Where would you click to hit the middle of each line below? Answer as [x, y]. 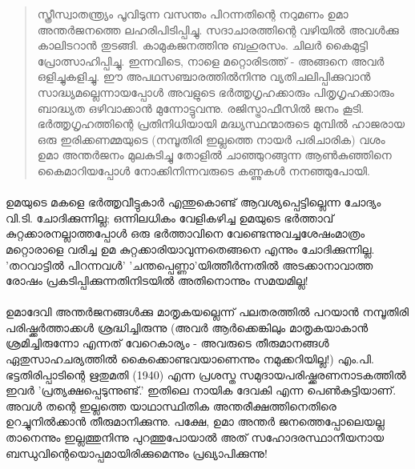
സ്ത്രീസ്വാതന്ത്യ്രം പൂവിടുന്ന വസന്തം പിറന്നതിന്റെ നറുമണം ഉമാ [193, 14]
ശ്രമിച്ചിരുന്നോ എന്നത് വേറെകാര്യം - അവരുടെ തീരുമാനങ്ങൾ [167, 343]
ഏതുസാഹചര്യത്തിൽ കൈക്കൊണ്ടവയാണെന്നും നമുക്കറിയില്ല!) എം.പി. [190, 359]
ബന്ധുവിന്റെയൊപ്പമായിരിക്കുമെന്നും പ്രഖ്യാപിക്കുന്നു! [137, 453]
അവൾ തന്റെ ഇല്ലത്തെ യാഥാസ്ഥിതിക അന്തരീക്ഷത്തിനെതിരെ [171, 405]
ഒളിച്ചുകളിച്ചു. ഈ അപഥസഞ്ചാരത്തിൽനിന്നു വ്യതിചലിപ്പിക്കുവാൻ [204, 76]
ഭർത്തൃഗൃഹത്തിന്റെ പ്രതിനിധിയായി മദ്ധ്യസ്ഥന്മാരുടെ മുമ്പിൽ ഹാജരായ [221, 124]
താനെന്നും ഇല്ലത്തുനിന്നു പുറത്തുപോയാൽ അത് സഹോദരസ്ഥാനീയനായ [195, 437]
